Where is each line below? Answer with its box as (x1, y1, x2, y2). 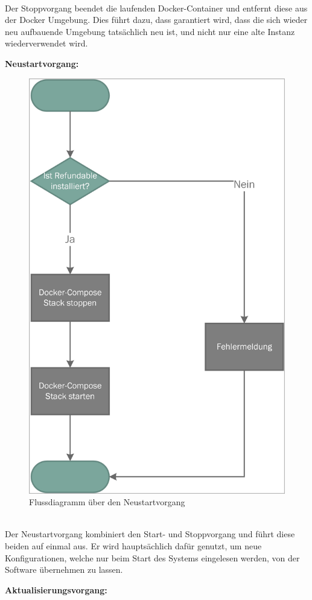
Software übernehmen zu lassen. (5, 563, 123, 576)
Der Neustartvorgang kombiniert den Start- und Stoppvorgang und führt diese (5, 528, 295, 540)
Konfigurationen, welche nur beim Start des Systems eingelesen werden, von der (5, 551, 300, 564)
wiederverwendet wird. (5, 37, 88, 49)
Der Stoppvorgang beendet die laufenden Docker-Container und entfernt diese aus (5, 1, 308, 14)
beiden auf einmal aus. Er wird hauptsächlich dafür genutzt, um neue (5, 540, 262, 552)
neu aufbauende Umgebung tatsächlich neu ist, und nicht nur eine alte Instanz (5, 25, 295, 37)
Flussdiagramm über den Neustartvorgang (29, 496, 185, 508)
